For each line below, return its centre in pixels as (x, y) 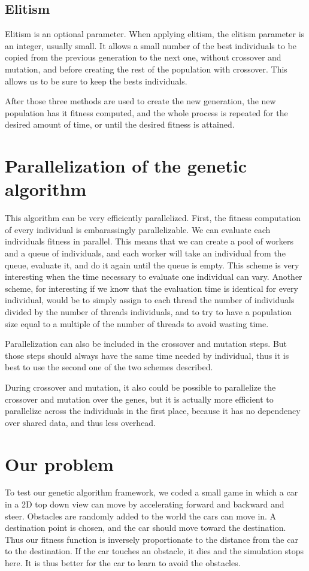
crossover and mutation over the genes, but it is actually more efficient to (139, 399)
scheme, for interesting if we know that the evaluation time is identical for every (152, 288)
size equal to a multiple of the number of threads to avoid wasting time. (137, 323)
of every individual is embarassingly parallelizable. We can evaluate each (138, 229)
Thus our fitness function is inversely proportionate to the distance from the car (152, 539)
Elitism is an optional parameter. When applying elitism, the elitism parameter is (155, 34)
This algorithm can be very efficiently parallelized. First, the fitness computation (153, 218)
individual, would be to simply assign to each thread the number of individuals (150, 300)
